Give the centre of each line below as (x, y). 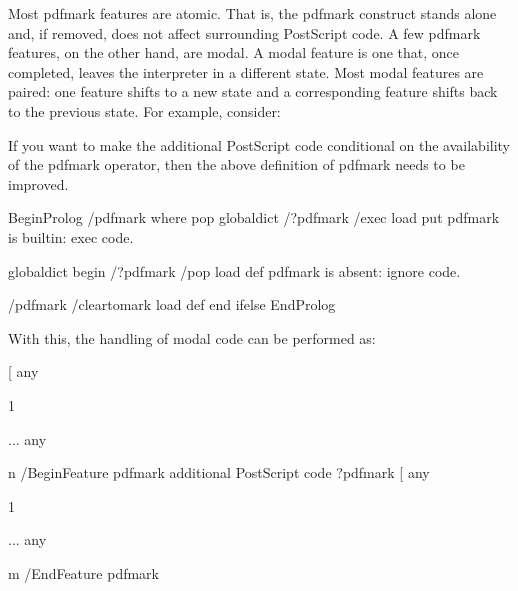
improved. (38, 183)
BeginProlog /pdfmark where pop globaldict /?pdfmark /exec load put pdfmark (254, 217)
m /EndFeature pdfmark (84, 572)
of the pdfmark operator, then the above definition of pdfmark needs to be (236, 164)
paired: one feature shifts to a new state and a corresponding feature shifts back (253, 91)
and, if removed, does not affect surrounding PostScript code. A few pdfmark (244, 32)
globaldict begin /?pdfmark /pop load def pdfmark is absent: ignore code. (234, 270)
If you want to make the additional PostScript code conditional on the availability (259, 144)
